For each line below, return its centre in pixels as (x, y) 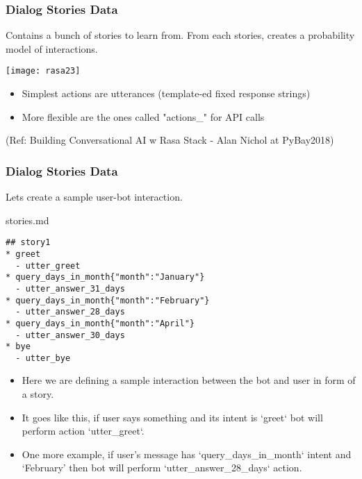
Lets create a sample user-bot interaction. (94, 197)
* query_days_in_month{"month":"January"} (105, 277)
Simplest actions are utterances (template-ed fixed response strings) (166, 93)
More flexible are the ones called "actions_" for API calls (143, 116)
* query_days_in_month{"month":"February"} (108, 300)
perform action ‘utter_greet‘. (83, 431)
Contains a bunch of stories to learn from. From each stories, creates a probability (180, 35)
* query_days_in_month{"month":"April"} (100, 323)
